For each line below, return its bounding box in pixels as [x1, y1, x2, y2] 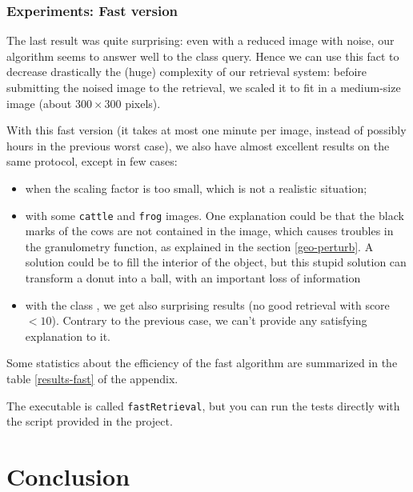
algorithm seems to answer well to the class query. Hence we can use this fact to [6, 47, 399, 64]
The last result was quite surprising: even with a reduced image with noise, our [6, 32, 395, 49]
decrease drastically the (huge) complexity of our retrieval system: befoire [6, 63, 367, 80]
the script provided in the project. [6, 413, 173, 430]
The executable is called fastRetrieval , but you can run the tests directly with [6, 397, 400, 414]
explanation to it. [25, 327, 110, 344]
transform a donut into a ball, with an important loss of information [25, 270, 361, 286]
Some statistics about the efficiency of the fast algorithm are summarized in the [6, 354, 398, 371]
